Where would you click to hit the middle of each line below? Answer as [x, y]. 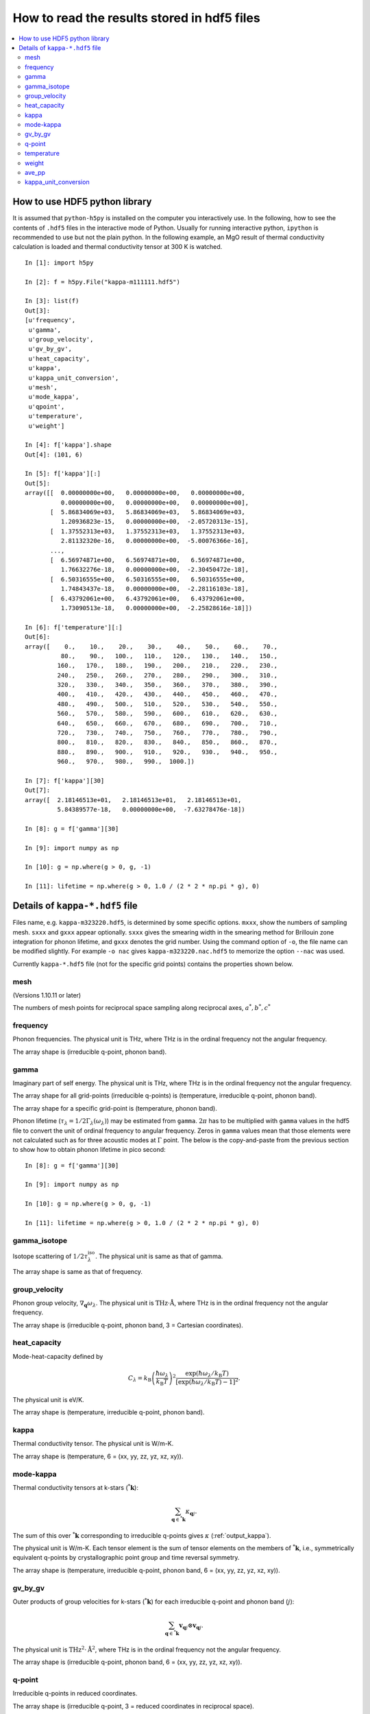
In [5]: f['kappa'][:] [63, 474]
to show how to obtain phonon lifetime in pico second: [89, 1150]
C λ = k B [140, 1379]
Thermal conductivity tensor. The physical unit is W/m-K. [93, 1444]
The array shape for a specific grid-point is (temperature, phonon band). [115, 1108]
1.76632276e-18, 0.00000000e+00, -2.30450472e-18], [155, 570]
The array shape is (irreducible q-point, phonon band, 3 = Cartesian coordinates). [128, 1325]
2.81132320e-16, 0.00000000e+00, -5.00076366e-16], [155, 541]
